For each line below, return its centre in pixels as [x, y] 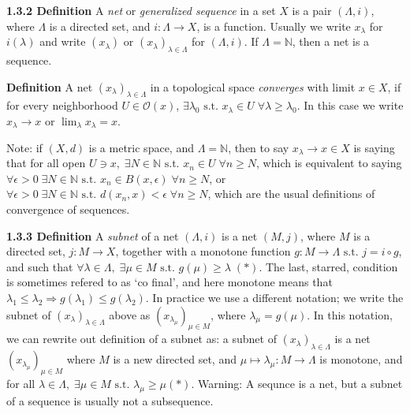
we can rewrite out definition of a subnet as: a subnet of [142, 339]
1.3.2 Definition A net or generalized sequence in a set [141, 10]
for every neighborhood [62, 105]
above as [130, 314]
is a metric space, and [141, 147]
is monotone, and [361, 359]
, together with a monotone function [203, 251]
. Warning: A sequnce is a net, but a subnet [297, 383]
